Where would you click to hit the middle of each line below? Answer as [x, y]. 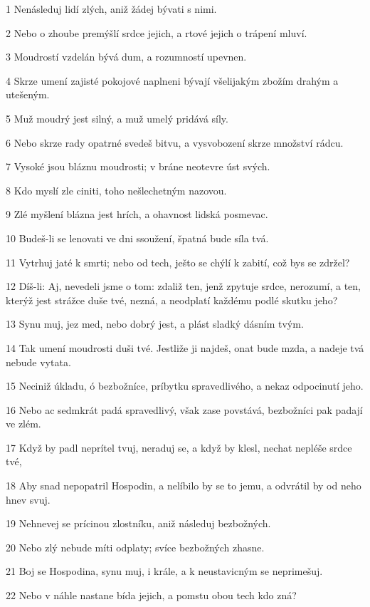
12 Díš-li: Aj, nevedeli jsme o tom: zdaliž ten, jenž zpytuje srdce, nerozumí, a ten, [184, 286]
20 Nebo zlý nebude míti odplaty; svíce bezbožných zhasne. [135, 547]
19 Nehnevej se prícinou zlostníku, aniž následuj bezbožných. [138, 523]
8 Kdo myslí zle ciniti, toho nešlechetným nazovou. [116, 190]
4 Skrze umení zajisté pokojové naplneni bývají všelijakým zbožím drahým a [172, 80]
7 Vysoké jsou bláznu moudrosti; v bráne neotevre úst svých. [138, 166]
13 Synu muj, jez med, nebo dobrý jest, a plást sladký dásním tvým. [155, 324]
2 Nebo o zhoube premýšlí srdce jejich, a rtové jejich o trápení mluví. [157, 32]
